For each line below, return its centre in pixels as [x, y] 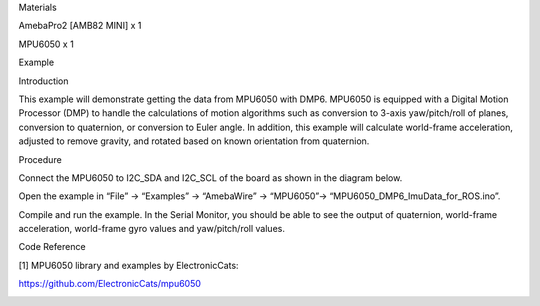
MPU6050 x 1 [46, 44]
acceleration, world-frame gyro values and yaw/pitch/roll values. [151, 229]
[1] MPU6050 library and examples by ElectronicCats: [128, 265]
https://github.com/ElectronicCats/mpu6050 [110, 284]
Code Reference [52, 247]
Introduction [43, 81]
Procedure [40, 159]
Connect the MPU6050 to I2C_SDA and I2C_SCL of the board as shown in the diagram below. [210, 177]
